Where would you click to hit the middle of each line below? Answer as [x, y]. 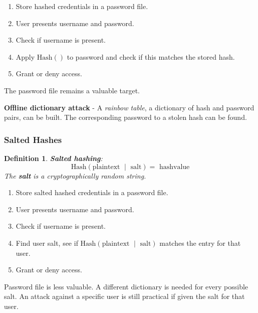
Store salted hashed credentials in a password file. [92, 192]
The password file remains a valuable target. [72, 90]
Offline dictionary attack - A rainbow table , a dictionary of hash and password [129, 107]
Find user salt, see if [47, 243]
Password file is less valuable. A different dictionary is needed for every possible [126, 286]
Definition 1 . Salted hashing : [53, 158]
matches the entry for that [200, 243]
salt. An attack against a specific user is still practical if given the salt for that [124, 296]
